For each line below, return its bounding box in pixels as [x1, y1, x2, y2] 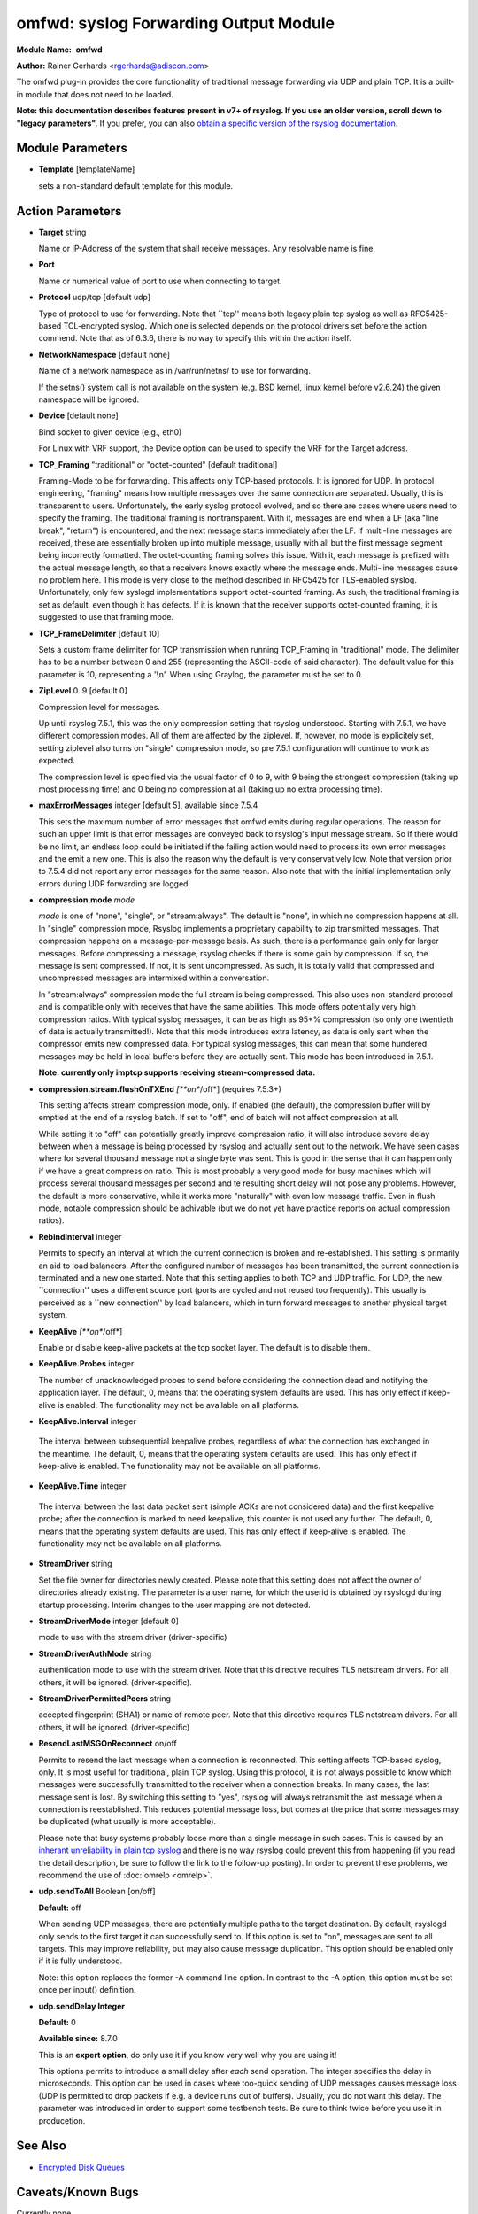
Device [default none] [38, 410, 119, 421]
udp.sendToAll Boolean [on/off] [38, 1886, 156, 1897]
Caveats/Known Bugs [16, 2185, 139, 2200]
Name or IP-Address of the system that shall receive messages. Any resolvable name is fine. [38, 244, 376, 254]
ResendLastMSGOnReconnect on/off [38, 1738, 177, 1749]
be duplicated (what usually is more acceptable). [38, 1816, 217, 1827]
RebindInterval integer [38, 1231, 122, 1242]
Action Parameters [16, 204, 122, 219]
